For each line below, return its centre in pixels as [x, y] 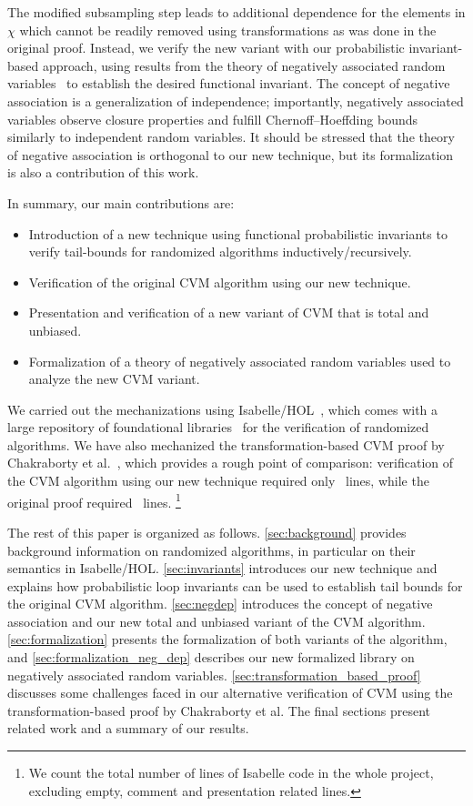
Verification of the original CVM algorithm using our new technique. [220, 282]
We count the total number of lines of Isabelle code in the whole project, [231, 773]
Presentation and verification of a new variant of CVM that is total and [229, 312]
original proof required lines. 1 [94, 500]
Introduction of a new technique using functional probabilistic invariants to [238, 233]
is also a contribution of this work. [103, 172]
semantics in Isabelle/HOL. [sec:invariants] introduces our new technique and [222, 568]
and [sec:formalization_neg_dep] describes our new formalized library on [211, 657]
